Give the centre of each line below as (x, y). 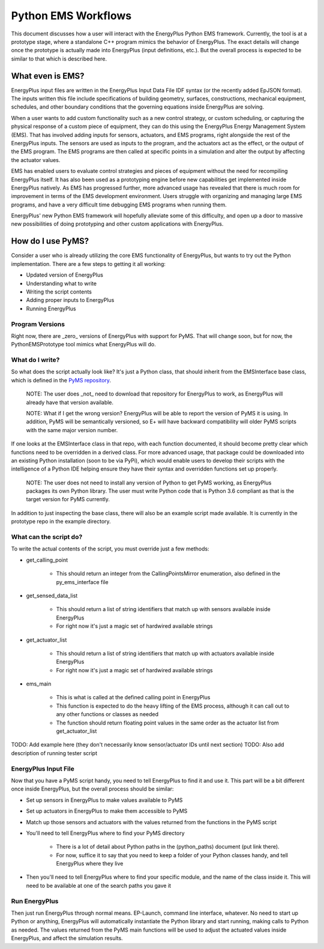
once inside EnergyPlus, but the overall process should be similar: (92, 789)
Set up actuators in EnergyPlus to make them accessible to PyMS (107, 811)
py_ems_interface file (82, 582)
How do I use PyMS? (50, 241)
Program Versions (38, 324)
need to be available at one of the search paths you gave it (98, 885)
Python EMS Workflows (71, 16)
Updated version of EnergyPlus (64, 275)
